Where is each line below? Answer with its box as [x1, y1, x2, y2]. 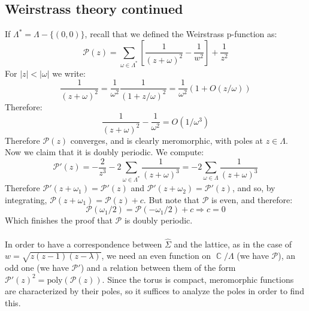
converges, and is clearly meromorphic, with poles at [70, 134, 263, 146]
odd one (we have [5, 261, 69, 274]
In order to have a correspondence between [5, 237, 162, 250]
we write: [52, 67, 86, 79]
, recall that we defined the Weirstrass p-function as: [84, 28, 277, 40]
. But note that [143, 193, 199, 206]
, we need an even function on [101, 249, 211, 262]
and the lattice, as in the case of [174, 237, 292, 250]
